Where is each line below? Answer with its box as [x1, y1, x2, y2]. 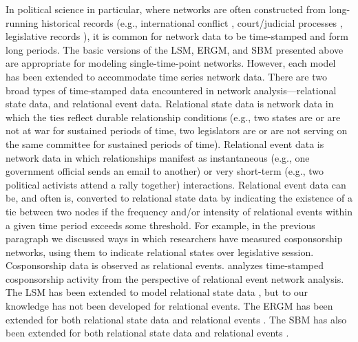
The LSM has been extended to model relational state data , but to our [6, 285, 308, 299]
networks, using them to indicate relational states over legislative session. [6, 244, 314, 259]
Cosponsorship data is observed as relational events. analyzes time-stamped [6, 258, 324, 272]
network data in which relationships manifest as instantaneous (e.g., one [6, 150, 310, 164]
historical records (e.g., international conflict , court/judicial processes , [41, 15, 343, 30]
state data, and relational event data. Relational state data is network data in [6, 96, 334, 111]
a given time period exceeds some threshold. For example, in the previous [6, 217, 315, 232]
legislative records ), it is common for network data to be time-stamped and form [6, 29, 348, 43]
